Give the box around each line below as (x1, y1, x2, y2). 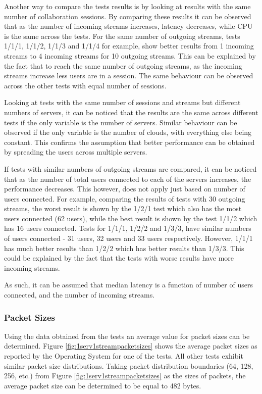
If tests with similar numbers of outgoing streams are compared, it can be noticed (4, 163, 257, 174)
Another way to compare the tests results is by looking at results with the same (4, 1, 251, 11)
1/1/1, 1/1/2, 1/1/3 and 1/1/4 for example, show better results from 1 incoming (4, 40, 254, 51)
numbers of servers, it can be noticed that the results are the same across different (4, 107, 258, 117)
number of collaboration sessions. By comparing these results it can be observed (4, 11, 251, 21)
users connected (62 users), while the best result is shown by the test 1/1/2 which (4, 213, 257, 223)
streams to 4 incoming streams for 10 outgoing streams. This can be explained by (4, 50, 256, 61)
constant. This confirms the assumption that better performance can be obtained (4, 136, 255, 147)
